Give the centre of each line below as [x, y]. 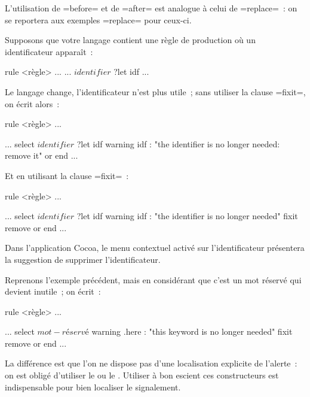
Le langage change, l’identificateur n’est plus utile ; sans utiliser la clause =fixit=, [155, 91]
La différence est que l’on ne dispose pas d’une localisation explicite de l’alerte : [151, 363]
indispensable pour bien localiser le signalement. [93, 387]
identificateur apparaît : [49, 51]
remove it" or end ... [42, 155]
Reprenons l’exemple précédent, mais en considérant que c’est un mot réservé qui [153, 279]
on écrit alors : [32, 103]
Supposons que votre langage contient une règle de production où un [130, 40]
